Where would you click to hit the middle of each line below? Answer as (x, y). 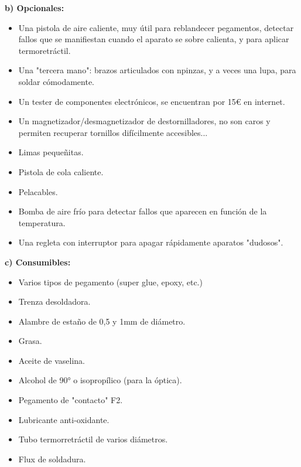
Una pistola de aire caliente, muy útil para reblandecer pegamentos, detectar (156, 27)
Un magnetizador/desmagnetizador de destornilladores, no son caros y (144, 121)
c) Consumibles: (38, 262)
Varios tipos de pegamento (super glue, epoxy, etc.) (110, 282)
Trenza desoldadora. (54, 301)
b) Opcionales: (35, 8)
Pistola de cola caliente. (61, 171)
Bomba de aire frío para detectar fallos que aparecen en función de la (143, 211)
